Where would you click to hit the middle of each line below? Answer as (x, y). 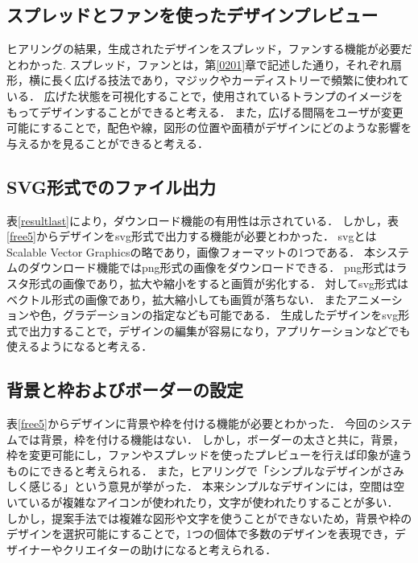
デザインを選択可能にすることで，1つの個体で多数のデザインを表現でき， (201, 534)
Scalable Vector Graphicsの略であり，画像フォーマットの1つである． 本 (191, 251)
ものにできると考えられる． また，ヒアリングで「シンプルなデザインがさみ (205, 470)
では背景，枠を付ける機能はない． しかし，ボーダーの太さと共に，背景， (211, 439)
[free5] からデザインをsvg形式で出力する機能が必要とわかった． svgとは (192, 236)
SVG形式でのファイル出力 (111, 186)
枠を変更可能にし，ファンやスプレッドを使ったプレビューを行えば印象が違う (209, 455)
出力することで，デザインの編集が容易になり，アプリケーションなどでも (219, 330)
